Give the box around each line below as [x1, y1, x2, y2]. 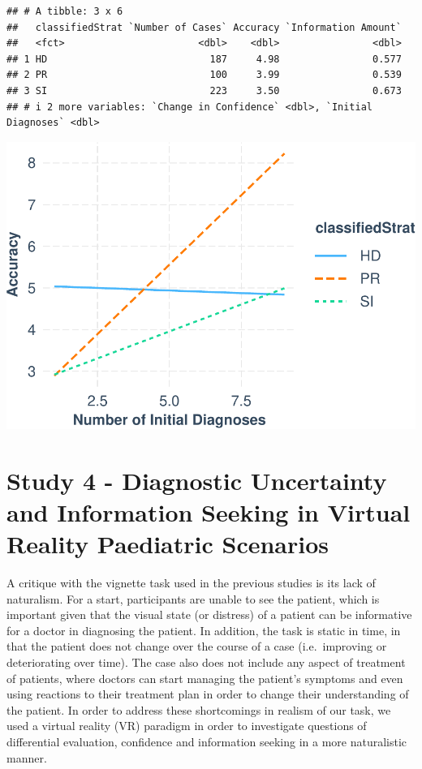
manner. [6, 749, 47, 766]
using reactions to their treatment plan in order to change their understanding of [6, 685, 409, 702]
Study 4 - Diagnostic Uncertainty [6, 463, 387, 496]
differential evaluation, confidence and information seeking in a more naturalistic [6, 732, 407, 750]
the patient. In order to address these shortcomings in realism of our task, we [6, 701, 391, 718]
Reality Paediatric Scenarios [6, 527, 329, 561]
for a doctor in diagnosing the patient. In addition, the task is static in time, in [6, 621, 401, 638]
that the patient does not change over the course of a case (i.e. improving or [6, 638, 387, 655]
